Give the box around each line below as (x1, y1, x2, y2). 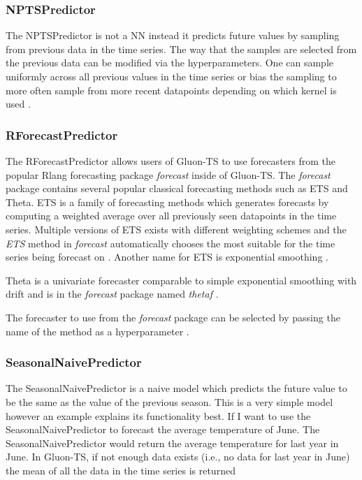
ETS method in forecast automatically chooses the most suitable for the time (6, 235, 335, 250)
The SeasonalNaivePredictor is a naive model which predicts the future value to (6, 381, 347, 395)
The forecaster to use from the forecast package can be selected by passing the (6, 310, 340, 324)
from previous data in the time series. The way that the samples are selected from (6, 41, 357, 56)
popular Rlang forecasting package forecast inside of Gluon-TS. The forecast (6, 167, 331, 182)
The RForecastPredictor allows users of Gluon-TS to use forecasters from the (6, 154, 336, 168)
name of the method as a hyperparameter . (6, 323, 189, 338)
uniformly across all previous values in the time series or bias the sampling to (6, 69, 337, 83)
